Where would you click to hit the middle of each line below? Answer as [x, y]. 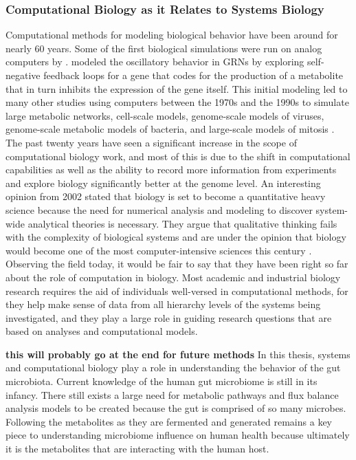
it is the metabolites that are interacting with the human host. [137, 449]
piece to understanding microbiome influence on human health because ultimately [178, 435]
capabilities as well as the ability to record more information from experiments [171, 169]
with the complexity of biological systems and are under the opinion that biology [176, 237]
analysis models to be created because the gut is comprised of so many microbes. [176, 408]
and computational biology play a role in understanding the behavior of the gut [173, 368]
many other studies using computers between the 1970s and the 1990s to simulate [177, 102]
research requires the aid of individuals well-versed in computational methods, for [177, 291]
